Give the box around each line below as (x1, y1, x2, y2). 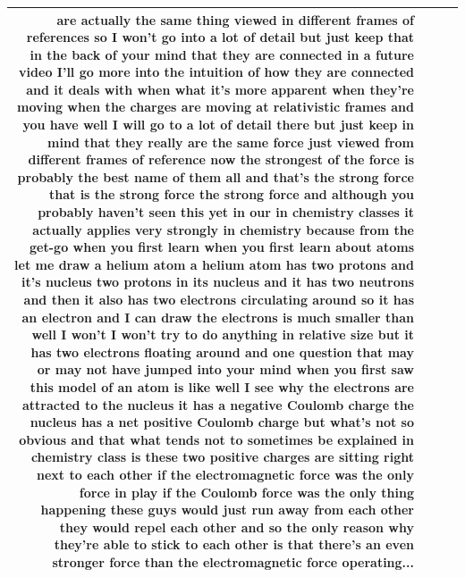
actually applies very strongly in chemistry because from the (32, 220, 414, 238)
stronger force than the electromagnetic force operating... (52, 552, 414, 571)
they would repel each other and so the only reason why (59, 517, 414, 536)
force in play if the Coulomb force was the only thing (79, 482, 414, 501)
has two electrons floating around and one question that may (30, 342, 414, 361)
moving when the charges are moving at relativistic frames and (17, 97, 414, 116)
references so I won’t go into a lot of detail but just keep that (26, 28, 414, 46)
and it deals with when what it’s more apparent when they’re (26, 79, 414, 98)
